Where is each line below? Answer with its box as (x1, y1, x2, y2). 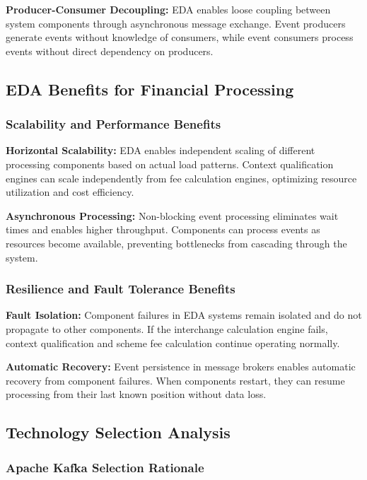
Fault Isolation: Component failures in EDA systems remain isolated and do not (6, 308, 362, 322)
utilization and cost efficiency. (6, 185, 134, 199)
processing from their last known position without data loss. (6, 387, 267, 402)
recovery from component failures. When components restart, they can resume (6, 373, 345, 387)
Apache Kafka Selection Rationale (6, 458, 204, 476)
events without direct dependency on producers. (6, 43, 214, 58)
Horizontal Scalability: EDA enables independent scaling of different (6, 143, 315, 158)
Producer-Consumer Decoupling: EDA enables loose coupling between (6, 2, 331, 16)
